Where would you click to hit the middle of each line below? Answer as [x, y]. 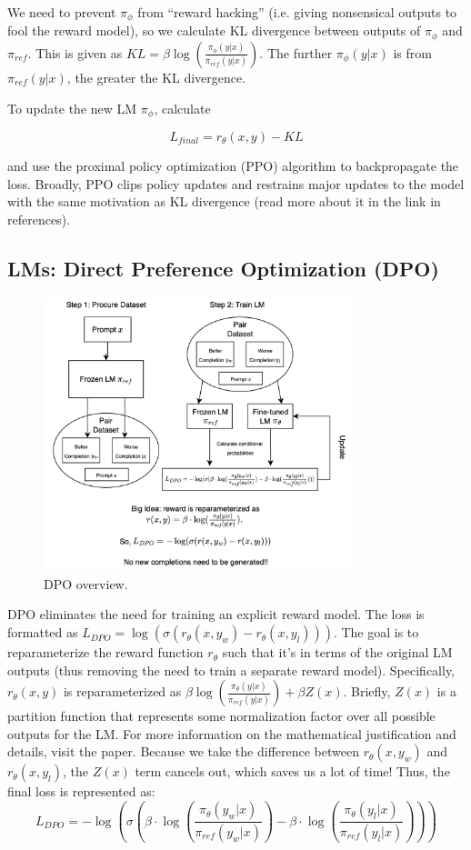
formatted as [43, 632]
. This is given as [75, 52]
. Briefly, [367, 691]
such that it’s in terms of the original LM [337, 652]
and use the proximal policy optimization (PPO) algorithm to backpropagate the [233, 165]
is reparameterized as [122, 691]
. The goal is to [376, 632]
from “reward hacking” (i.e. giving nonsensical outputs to [297, 12]
